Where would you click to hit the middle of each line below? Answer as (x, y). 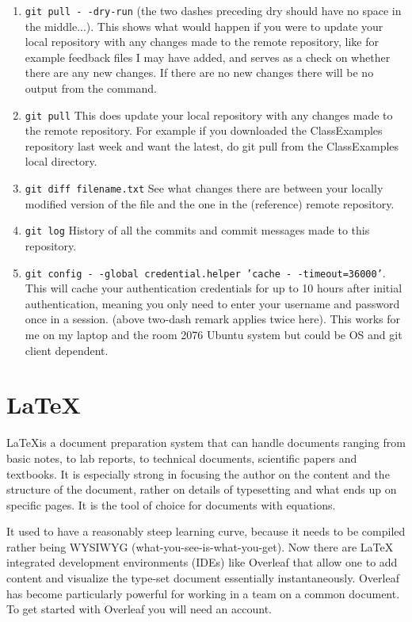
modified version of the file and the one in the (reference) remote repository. (210, 203)
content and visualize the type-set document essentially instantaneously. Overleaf (203, 578)
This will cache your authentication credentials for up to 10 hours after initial (214, 288)
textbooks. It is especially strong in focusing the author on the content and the (198, 473)
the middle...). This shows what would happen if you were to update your (204, 26)
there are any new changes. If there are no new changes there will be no (199, 73)
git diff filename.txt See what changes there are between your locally (204, 188)
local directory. (61, 161)
